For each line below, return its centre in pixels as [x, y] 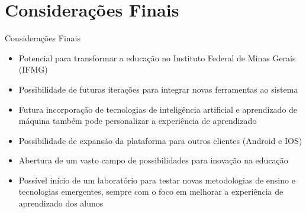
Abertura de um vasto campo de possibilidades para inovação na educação [153, 160]
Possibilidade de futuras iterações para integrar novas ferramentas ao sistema [158, 89]
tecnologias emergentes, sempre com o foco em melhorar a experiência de [151, 191]
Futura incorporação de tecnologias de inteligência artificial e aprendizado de [158, 109]
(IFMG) [33, 69]
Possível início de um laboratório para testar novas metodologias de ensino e [157, 180]
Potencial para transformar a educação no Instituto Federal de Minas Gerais [157, 58]
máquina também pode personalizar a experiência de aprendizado [138, 121]
